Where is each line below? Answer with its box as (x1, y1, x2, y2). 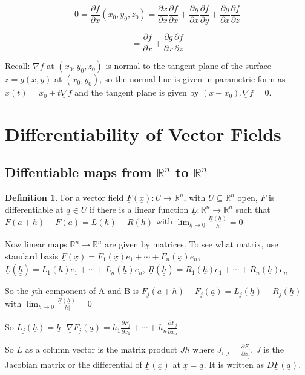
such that (235, 203, 271, 215)
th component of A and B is (34, 284, 139, 297)
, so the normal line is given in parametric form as (99, 73, 286, 85)
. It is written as (203, 358, 264, 371)
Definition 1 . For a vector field (5, 191, 124, 204)
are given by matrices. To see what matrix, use (105, 238, 278, 250)
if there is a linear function (89, 203, 189, 215)
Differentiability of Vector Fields (5, 121, 281, 146)
